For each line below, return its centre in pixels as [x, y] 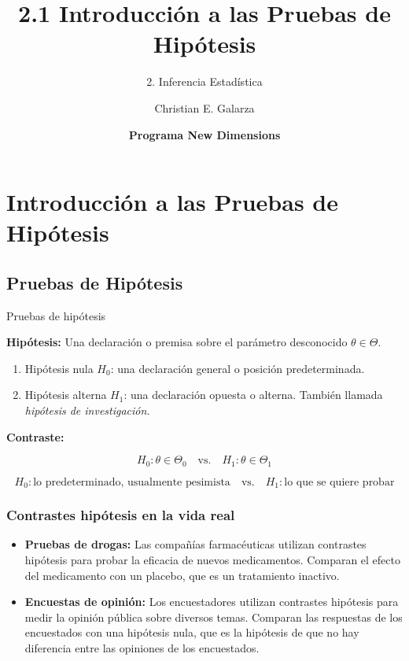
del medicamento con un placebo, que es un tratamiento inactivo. [182, 575]
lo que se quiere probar [339, 482]
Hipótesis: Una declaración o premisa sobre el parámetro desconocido [177, 342]
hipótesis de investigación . [87, 410]
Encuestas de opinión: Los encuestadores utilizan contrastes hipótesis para [212, 602]
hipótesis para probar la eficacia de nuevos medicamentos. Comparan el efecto [212, 559]
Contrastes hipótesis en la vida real [121, 515]
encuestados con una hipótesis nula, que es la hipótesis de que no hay [192, 632]
